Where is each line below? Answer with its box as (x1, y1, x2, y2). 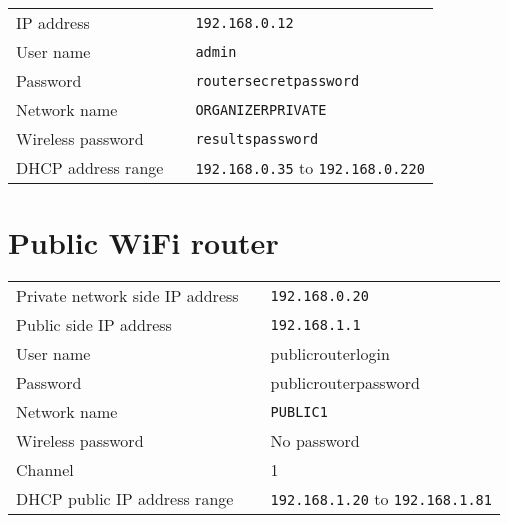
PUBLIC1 (270, 403, 328, 420)
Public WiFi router (8, 222, 279, 263)
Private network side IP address (16, 284, 239, 308)
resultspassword (195, 130, 319, 147)
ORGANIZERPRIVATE (195, 101, 327, 118)
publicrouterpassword (270, 371, 420, 395)
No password (270, 429, 360, 453)
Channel (16, 458, 74, 482)
